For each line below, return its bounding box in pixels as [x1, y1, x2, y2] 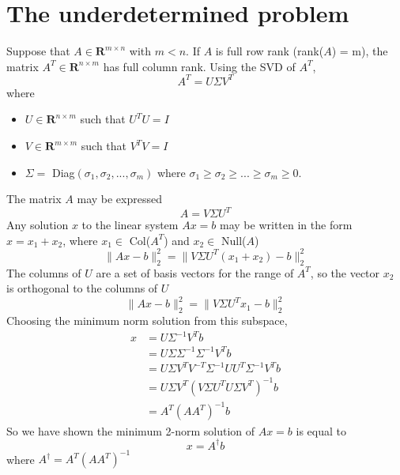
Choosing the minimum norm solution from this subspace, [6, 312, 288, 329]
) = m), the [331, 43, 388, 59]
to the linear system [81, 217, 179, 233]
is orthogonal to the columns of [6, 280, 158, 296]
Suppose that [6, 43, 70, 59]
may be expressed [77, 190, 162, 207]
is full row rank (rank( [215, 43, 324, 59]
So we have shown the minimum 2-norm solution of [6, 422, 255, 439]
